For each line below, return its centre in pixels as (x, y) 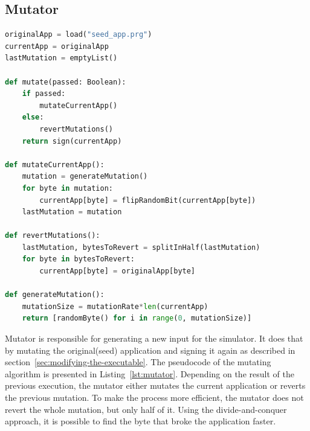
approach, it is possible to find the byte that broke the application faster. (140, 421)
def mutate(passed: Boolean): (66, 82)
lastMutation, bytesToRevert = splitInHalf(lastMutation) (141, 247)
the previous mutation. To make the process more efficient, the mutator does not (154, 397)
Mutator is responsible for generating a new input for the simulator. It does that (154, 338)
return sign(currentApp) (72, 141)
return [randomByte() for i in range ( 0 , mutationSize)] (137, 318)
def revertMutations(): (53, 236)
